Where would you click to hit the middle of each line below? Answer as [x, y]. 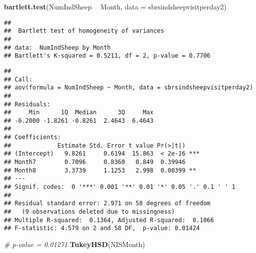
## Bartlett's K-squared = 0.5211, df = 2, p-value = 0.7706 [107, 56]
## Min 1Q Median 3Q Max [79, 113]
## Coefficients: [33, 137]
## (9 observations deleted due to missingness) [89, 212]
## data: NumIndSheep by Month [57, 47]
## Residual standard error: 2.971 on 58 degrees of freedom [107, 204]
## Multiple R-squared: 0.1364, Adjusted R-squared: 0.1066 [109, 220]
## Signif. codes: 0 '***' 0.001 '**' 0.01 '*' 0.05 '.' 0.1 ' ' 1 [120, 187]
